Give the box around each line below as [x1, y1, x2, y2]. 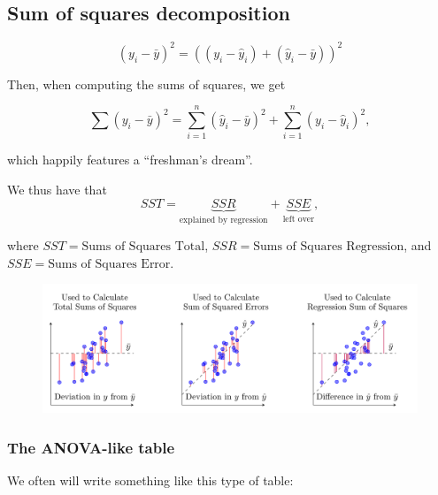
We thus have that [7, 180, 107, 199]
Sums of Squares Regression [253, 240, 404, 254]
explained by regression [179, 215, 268, 225]
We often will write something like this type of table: [7, 471, 294, 490]
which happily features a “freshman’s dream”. [7, 150, 253, 169]
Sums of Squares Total [81, 240, 205, 254]
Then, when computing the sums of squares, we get [7, 74, 286, 93]
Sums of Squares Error [48, 257, 171, 270]
